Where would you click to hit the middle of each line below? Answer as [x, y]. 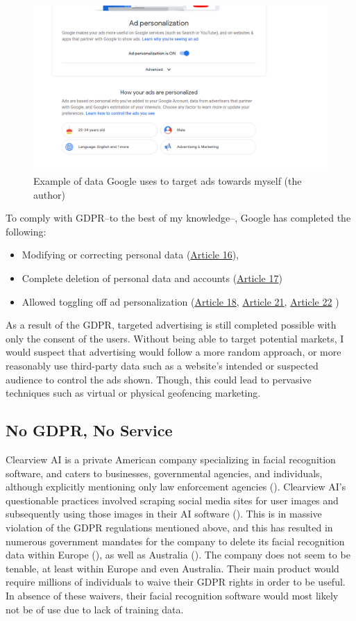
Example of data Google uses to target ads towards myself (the [168, 181]
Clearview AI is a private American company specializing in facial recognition [171, 459]
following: [26, 231]
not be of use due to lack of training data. [95, 609]
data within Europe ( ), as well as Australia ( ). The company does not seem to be [178, 555]
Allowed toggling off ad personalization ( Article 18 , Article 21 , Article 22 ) [180, 301]
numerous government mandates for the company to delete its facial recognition [175, 541]
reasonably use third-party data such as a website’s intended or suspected [162, 366]
